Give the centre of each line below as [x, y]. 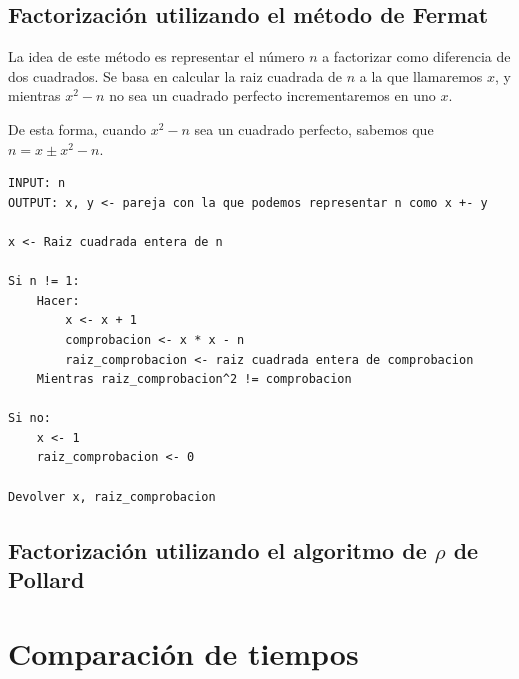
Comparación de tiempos [183, 652]
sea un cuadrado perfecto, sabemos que [314, 128]
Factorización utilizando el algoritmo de [217, 549]
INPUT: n [37, 183]
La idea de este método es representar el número [156, 56]
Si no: [29, 418]
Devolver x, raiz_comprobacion [112, 496]
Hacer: [58, 300]
